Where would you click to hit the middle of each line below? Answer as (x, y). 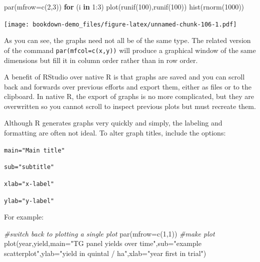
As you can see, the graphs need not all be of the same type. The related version (127, 40)
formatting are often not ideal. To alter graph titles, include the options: (115, 133)
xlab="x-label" (29, 184)
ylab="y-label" (29, 201)
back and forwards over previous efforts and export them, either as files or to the (128, 86)
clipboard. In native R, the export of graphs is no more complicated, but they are (129, 96)
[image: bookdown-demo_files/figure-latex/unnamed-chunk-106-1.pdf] (120, 24)
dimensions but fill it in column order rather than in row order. (101, 60)
